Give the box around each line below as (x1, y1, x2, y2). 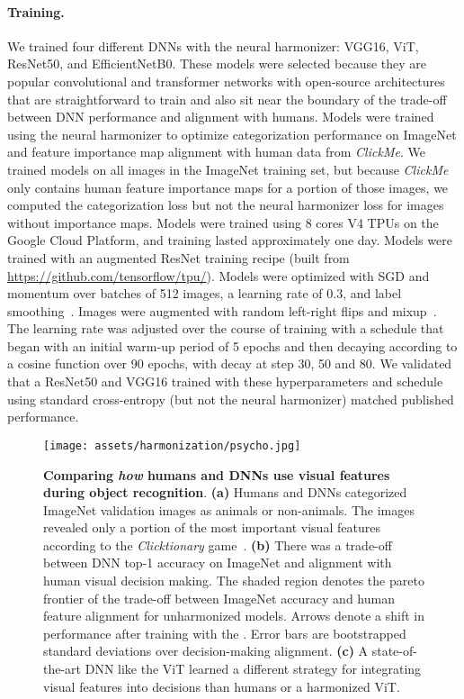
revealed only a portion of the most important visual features (43, 518, 380, 537)
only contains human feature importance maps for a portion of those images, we (7, 177, 449, 196)
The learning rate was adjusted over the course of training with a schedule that (7, 319, 444, 338)
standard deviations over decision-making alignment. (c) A (43, 641, 369, 660)
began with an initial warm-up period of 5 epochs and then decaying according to (7, 336, 458, 355)
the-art (43, 659, 82, 678)
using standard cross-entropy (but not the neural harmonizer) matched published (7, 389, 454, 408)
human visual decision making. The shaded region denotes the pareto (43, 571, 424, 590)
